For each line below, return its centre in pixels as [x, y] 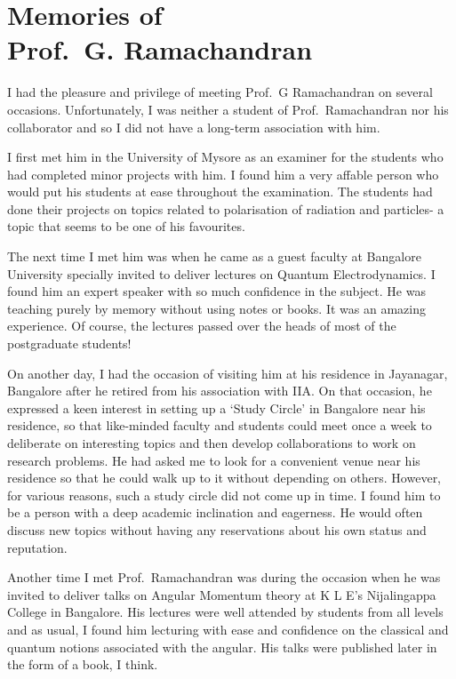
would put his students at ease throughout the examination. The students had [220, 192]
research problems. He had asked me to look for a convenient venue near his [214, 460]
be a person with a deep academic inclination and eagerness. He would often [215, 512]
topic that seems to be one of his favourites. [126, 226]
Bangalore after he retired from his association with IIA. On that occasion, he [220, 391]
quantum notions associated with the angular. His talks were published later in [222, 647]
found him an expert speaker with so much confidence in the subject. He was [216, 291]
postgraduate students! [69, 343]
